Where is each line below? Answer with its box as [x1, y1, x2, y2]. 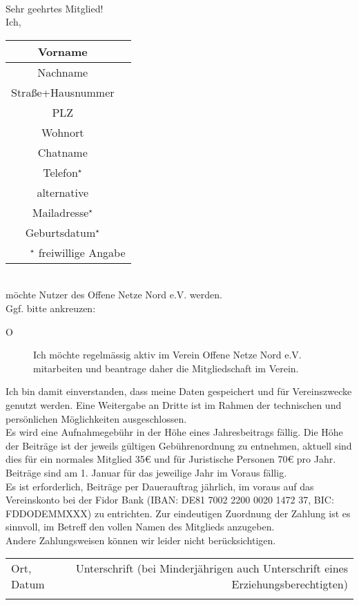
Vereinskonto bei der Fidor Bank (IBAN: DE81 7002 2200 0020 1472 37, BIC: [6, 492, 334, 507]
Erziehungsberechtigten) [231, 576, 348, 593]
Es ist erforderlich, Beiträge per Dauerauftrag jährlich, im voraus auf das [6, 479, 314, 493]
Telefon [43, 164, 78, 180]
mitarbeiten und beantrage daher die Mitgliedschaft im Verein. [33, 361, 299, 375]
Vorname [37, 43, 88, 59]
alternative [37, 184, 89, 200]
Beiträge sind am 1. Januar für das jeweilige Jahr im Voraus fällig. [6, 465, 287, 479]
